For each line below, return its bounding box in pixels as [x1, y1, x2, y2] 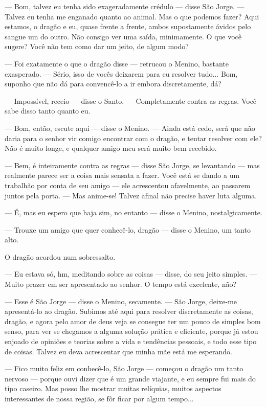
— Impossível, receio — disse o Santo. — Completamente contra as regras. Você [5, 95, 257, 106]
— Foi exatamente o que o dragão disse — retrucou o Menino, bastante [5, 58, 229, 69]
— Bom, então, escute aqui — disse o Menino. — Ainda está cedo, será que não [5, 122, 255, 133]
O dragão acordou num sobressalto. [5, 251, 116, 262]
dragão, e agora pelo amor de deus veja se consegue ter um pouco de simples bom [5, 315, 261, 326]
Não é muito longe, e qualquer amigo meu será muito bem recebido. [5, 143, 217, 153]
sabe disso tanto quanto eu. [5, 105, 91, 116]
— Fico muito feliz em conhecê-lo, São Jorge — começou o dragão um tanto [5, 363, 243, 374]
